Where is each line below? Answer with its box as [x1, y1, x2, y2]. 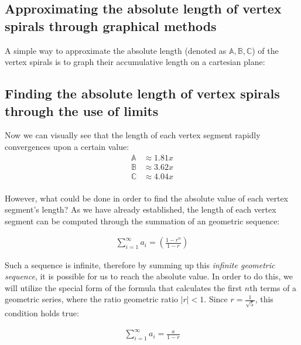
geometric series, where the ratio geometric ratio [5, 293, 178, 305]
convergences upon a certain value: [5, 140, 129, 152]
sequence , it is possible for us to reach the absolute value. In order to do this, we [5, 270, 293, 282]
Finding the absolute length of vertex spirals [5, 84, 280, 103]
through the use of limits [5, 101, 159, 119]
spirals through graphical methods [5, 16, 217, 35]
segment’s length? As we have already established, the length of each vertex [5, 203, 276, 216]
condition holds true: [5, 306, 79, 319]
